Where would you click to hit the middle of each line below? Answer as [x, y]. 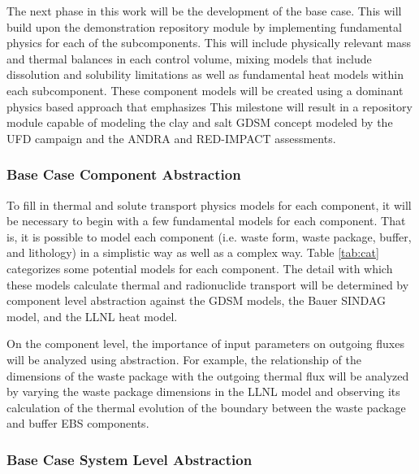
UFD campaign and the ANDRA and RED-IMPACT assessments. [171, 138]
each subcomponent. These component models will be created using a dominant [205, 90]
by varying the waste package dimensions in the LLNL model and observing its [203, 391]
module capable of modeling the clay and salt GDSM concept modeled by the [200, 122]
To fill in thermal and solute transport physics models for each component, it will [209, 204]
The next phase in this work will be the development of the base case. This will [204, 11]
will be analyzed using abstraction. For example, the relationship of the [184, 359]
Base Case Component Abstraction [124, 174]
